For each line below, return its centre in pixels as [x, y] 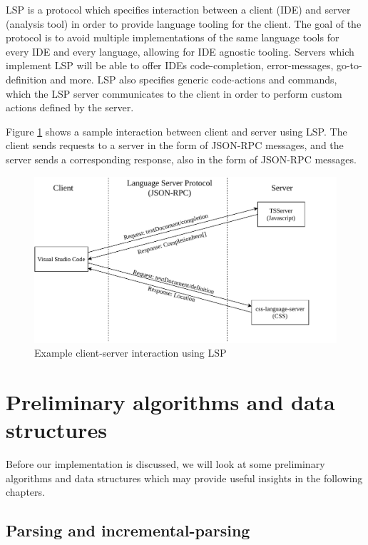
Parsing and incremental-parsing [128, 530]
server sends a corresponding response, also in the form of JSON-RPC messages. [181, 159]
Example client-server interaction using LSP [131, 353]
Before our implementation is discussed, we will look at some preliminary [165, 464]
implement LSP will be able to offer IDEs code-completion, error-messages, [170, 65]
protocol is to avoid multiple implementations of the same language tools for [173, 37]
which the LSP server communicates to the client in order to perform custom [174, 93]
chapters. [25, 492]
